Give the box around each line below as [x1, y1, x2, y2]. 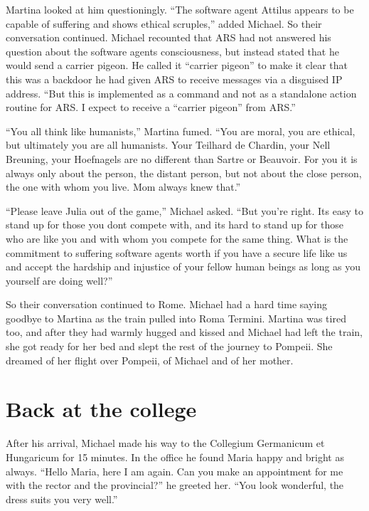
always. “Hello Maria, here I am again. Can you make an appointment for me [6, 463, 343, 478]
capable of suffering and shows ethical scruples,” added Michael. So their [6, 16, 322, 31]
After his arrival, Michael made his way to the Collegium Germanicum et [6, 436, 325, 451]
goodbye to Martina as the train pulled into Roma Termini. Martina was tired [6, 310, 346, 325]
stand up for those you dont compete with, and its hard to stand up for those [6, 217, 343, 232]
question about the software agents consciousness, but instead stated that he [6, 43, 339, 58]
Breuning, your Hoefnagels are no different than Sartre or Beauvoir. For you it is [6, 151, 358, 166]
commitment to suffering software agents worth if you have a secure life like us [6, 245, 348, 260]
